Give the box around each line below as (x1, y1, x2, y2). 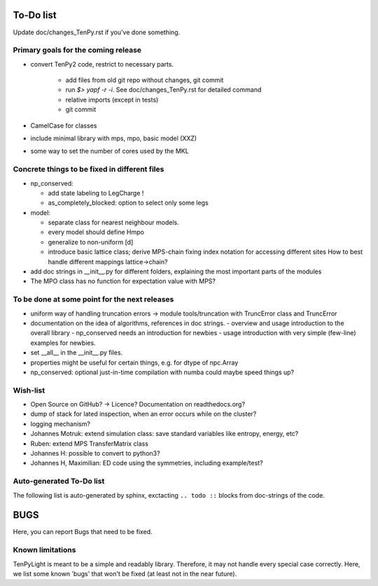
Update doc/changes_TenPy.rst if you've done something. (13, 28, 181, 36)
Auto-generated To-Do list (13, 477, 105, 486)
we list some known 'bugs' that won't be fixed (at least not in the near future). (13, 569, 237, 578)
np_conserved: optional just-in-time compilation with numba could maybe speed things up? (30, 368, 295, 376)
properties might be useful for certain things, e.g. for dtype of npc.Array (30, 358, 239, 367)
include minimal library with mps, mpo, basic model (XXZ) (30, 134, 197, 142)
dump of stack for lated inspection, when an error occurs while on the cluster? (30, 410, 257, 418)
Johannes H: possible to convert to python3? (30, 449, 160, 458)
